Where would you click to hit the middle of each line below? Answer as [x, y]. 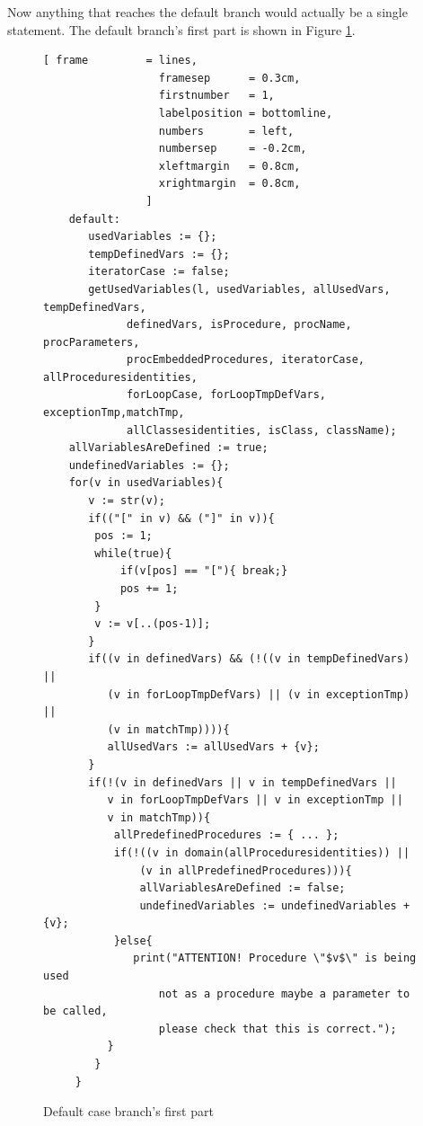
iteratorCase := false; [159, 272]
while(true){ [133, 553]
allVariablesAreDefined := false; [242, 888]
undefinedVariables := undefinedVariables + [275, 905]
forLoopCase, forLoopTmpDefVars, [226, 395]
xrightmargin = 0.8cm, [229, 184]
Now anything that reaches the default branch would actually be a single [207, 12]
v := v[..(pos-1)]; [153, 624]
